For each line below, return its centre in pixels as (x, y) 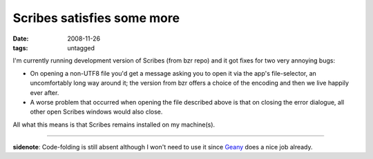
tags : (20, 47)
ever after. (45, 92)
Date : (21, 39)
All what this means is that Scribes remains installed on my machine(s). (114, 125)
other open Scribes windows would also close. (96, 112)
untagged (81, 47)
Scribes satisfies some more (96, 18)
